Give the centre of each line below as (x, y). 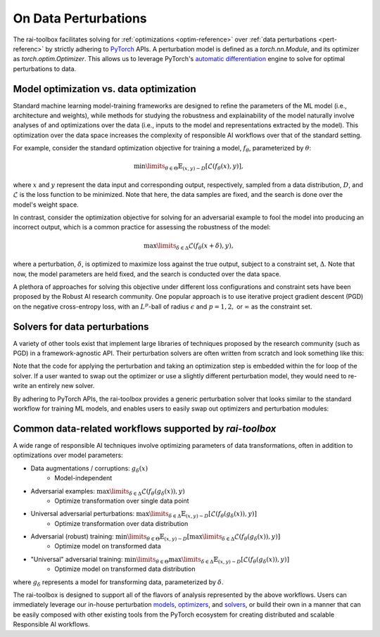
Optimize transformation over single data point (122, 501)
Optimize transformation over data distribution (121, 523)
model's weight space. (46, 205)
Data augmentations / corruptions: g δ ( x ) (89, 469)
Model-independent (83, 478)
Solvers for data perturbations (81, 327)
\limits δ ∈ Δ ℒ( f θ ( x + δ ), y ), (195, 246)
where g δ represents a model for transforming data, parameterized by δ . (119, 583)
